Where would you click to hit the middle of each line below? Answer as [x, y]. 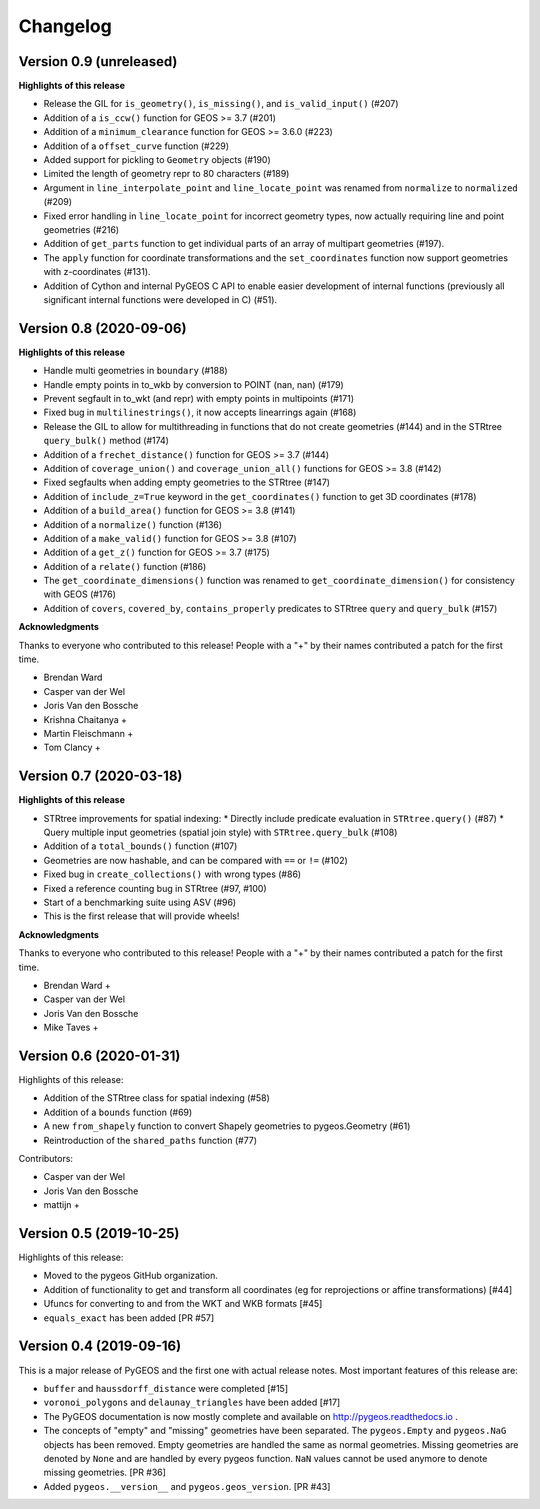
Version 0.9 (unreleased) [98, 61]
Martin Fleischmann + [88, 733]
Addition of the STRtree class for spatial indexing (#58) [156, 1098]
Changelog [65, 26]
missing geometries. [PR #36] [105, 1472]
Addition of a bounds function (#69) [118, 1112]
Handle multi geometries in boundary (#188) [136, 371]
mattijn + [61, 1205]
